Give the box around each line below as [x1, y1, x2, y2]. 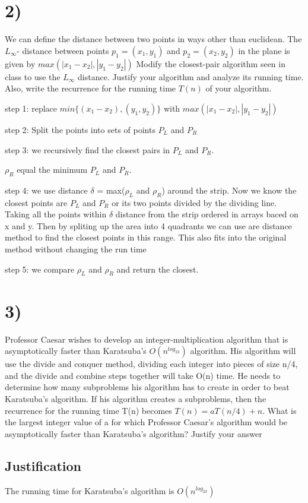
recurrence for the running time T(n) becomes [5, 404, 172, 416]
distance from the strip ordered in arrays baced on [115, 208, 299, 220]
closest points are [5, 196, 68, 208]
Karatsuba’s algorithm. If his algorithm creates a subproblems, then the [5, 392, 266, 404]
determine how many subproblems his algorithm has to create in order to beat [5, 381, 290, 393]
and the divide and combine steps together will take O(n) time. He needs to [5, 369, 281, 381]
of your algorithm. [205, 82, 272, 94]
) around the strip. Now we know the [161, 184, 297, 196]
